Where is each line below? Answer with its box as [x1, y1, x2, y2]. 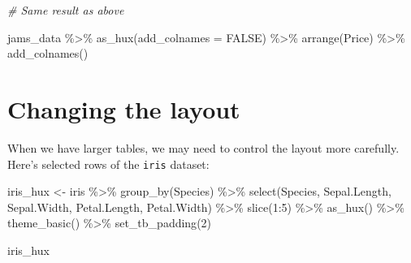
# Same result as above [7, 2, 124, 18]
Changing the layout [7, 92, 240, 125]
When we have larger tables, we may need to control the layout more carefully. [7, 139, 400, 156]
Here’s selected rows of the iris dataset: [7, 155, 210, 172]
